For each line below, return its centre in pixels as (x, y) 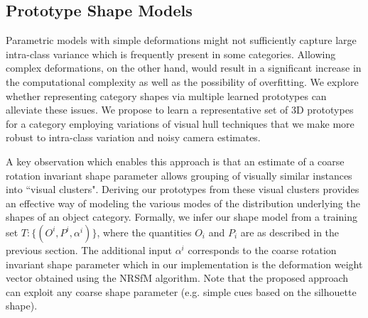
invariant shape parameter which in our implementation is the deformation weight (184, 264)
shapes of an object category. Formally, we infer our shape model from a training (182, 217)
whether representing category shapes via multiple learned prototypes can (166, 95)
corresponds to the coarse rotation (262, 250)
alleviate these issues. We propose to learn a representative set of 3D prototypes (180, 110)
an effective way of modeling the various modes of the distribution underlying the (183, 203)
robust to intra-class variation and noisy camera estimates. (133, 137)
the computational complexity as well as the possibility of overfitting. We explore (182, 81)
